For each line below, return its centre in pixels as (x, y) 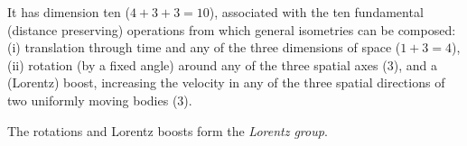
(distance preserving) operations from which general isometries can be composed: (232, 29)
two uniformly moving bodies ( (93, 100)
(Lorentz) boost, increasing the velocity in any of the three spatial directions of (226, 82)
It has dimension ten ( (69, 12)
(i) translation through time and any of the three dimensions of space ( (204, 47)
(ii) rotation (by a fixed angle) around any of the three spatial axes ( (197, 64)
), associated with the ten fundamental (316, 12)
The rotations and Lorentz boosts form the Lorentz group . (168, 130)
